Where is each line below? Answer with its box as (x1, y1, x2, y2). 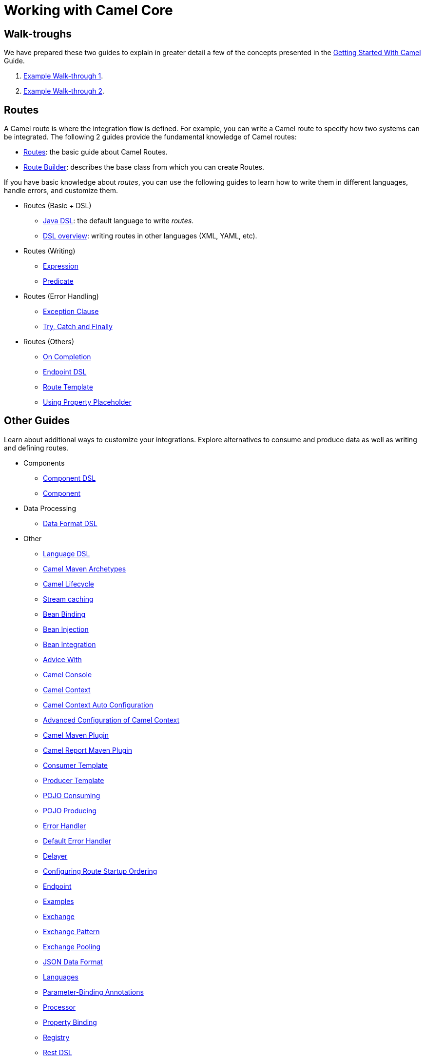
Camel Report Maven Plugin (43, 746, 132, 754)
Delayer (43, 851, 68, 860)
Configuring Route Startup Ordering (43, 866, 157, 875)
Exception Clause (43, 307, 99, 316)
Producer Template (43, 776, 104, 785)
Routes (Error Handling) (23, 292, 99, 301)
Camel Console (43, 670, 92, 679)
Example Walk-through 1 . (23, 72, 103, 80)
